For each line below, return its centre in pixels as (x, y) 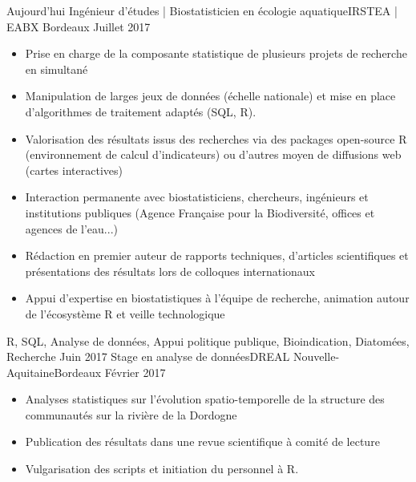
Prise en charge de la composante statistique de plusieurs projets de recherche (216, 53)
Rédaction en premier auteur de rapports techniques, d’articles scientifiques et (217, 255)
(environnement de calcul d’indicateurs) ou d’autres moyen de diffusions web (213, 154)
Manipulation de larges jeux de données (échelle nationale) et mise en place (210, 96)
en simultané (57, 69)
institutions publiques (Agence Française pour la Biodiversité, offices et (200, 212)
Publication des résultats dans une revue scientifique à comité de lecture (202, 441)
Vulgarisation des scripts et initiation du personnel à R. (162, 469)
